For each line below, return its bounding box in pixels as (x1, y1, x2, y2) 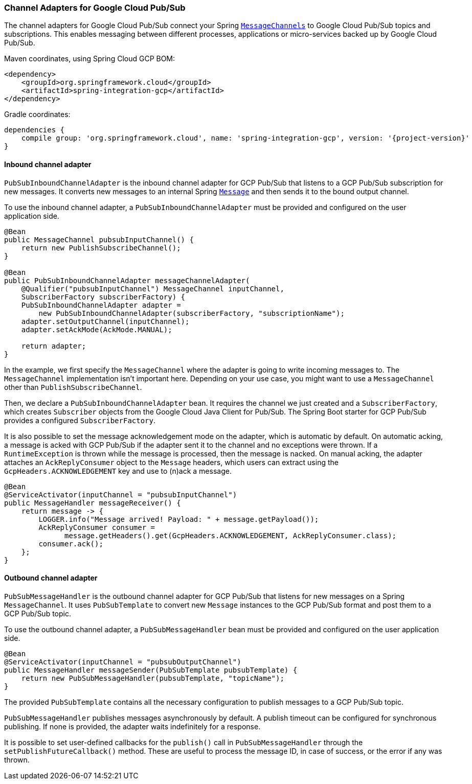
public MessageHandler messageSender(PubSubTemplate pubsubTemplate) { (4, 665, 298, 674)
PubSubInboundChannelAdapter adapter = (21, 301, 181, 309)
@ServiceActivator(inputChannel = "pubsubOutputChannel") (4, 657, 241, 666)
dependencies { (4, 126, 65, 134)
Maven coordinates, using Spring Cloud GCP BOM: (4, 54, 175, 63)
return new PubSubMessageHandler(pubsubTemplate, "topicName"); (21, 674, 284, 682)
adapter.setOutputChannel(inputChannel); (21, 317, 190, 326)
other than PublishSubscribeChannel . (4, 382, 142, 391)
